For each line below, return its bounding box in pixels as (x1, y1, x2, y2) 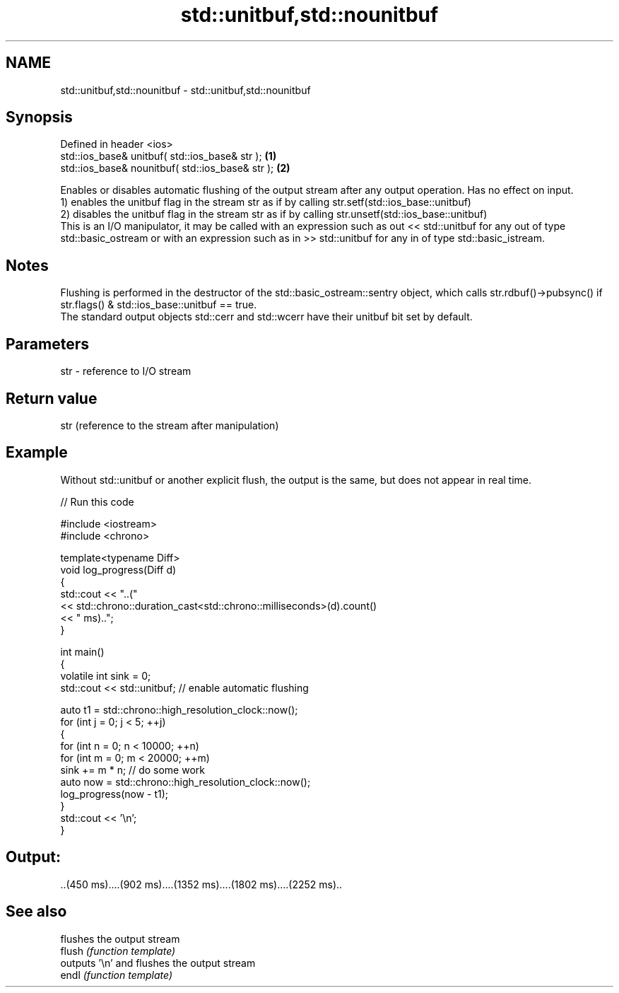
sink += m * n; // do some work (60, 763, 205, 776)
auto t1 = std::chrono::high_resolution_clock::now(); (60, 703, 298, 716)
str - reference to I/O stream (60, 365, 191, 378)
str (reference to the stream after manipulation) (60, 419, 279, 431)
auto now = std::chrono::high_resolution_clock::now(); (60, 775, 311, 788)
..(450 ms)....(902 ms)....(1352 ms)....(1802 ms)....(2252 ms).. (60, 878, 343, 890)
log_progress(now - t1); (60, 787, 169, 800)
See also (6, 902, 67, 921)
